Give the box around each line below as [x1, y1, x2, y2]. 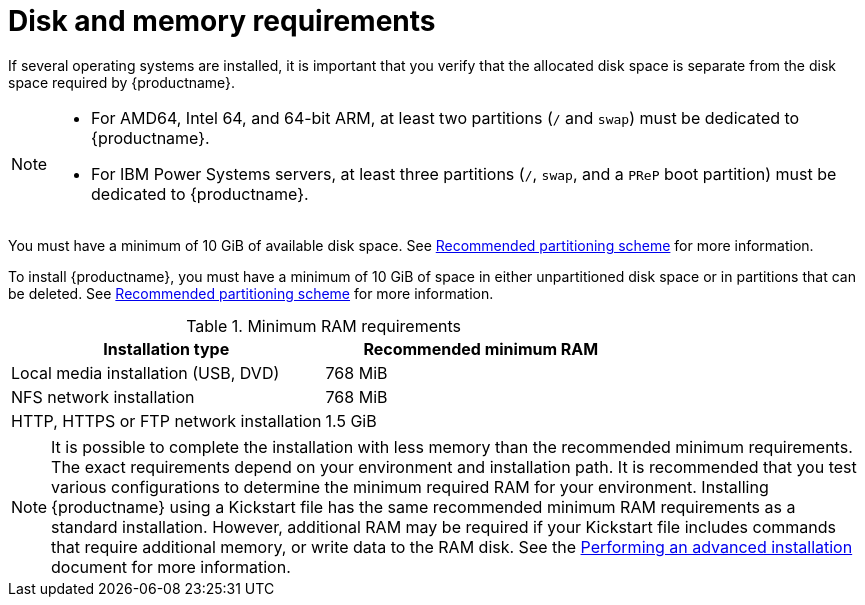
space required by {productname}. [8, 73, 236, 91]
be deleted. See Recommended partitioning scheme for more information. [8, 284, 494, 302]
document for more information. [51, 556, 291, 577]
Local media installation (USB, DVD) [11, 362, 280, 383]
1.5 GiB [325, 410, 377, 431]
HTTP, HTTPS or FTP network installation [11, 410, 322, 431]
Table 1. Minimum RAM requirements [186, 315, 461, 336]
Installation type [103, 338, 230, 359]
